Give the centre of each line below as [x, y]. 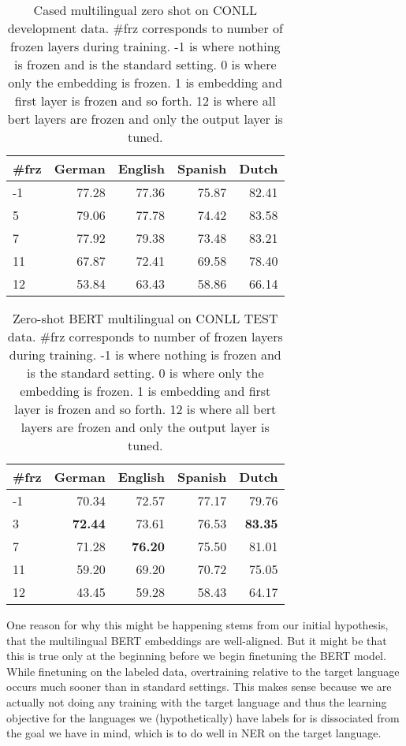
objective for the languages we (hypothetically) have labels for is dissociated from [203, 717]
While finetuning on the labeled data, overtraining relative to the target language [203, 671]
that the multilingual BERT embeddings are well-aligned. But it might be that [197, 640]
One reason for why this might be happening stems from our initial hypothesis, [197, 625]
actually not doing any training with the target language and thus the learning [197, 701]
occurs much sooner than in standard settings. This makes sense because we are [199, 686]
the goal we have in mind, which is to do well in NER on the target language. [194, 733]
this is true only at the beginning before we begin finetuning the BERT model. [196, 656]
